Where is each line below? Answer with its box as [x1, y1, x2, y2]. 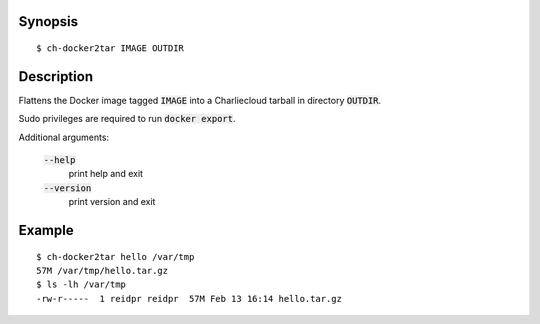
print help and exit [68, 168, 144, 180]
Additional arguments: [18, 131, 110, 143]
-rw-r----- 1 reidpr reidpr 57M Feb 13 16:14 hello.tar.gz [36, 293, 342, 304]
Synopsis [18, 13, 79, 30]
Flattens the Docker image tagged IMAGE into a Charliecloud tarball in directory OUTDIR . [18, 94, 382, 106]
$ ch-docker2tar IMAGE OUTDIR [36, 43, 185, 54]
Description [18, 68, 94, 85]
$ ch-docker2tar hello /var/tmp [36, 251, 195, 262]
